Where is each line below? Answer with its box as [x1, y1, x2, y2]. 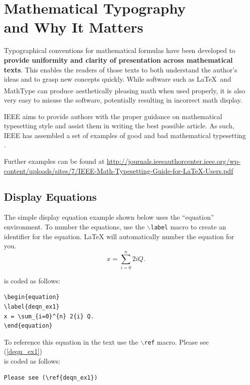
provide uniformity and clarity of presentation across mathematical [4, 54, 233, 65]
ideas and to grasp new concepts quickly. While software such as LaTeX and [4, 74, 231, 84]
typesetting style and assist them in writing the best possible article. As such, [4, 121, 234, 131]
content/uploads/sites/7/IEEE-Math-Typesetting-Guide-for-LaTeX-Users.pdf [4, 165, 234, 175]
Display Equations [4, 189, 97, 204]
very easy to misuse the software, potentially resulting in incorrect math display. [4, 94, 242, 105]
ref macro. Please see [144, 336, 209, 347]
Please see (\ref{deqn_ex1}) [4, 374, 98, 381]
